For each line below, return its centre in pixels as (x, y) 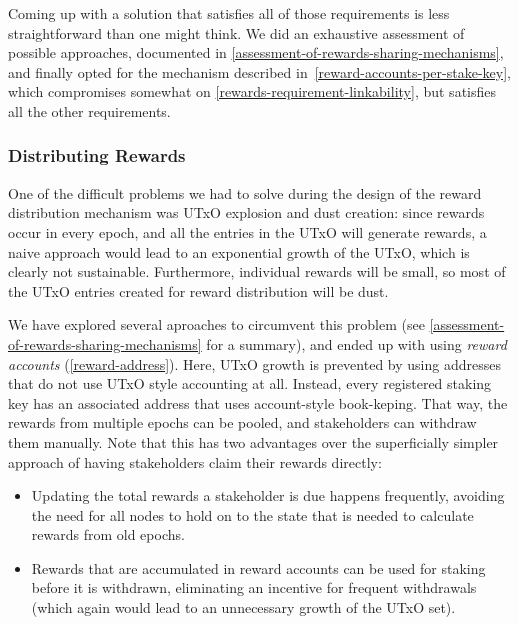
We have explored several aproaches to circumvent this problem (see (216, 324)
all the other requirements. (89, 110)
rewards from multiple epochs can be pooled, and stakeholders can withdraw (242, 422)
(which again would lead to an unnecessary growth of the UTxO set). (243, 607)
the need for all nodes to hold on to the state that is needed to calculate (252, 514)
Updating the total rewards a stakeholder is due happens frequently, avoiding (268, 495)
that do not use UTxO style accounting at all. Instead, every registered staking (250, 383)
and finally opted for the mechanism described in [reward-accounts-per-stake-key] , (259, 71)
